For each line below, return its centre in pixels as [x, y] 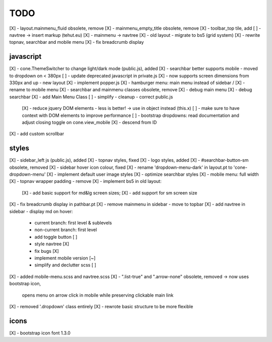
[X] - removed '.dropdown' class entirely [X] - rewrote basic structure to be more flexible [101, 306]
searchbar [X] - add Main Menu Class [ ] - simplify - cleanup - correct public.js [91, 97]
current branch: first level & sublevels [73, 223]
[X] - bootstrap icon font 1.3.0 [40, 333]
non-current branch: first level [66, 230]
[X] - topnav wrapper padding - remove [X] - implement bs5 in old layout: [85, 181]
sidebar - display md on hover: [41, 211]
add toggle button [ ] [56, 237]
